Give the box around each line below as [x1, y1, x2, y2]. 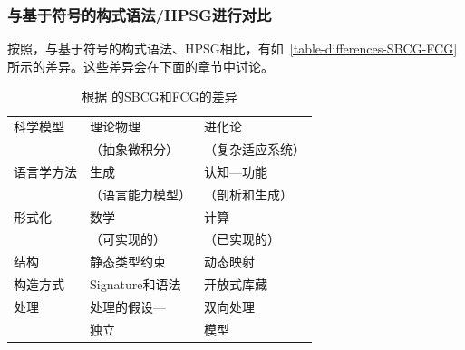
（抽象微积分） [90, 140, 179, 159]
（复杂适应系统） [204, 140, 305, 159]
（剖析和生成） [204, 184, 293, 203]
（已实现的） [204, 229, 280, 248]
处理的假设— [90, 297, 166, 316]
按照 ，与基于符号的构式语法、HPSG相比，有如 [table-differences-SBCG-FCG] [7, 39, 458, 58]
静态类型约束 [90, 252, 166, 271]
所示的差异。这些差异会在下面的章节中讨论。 [7, 56, 274, 75]
